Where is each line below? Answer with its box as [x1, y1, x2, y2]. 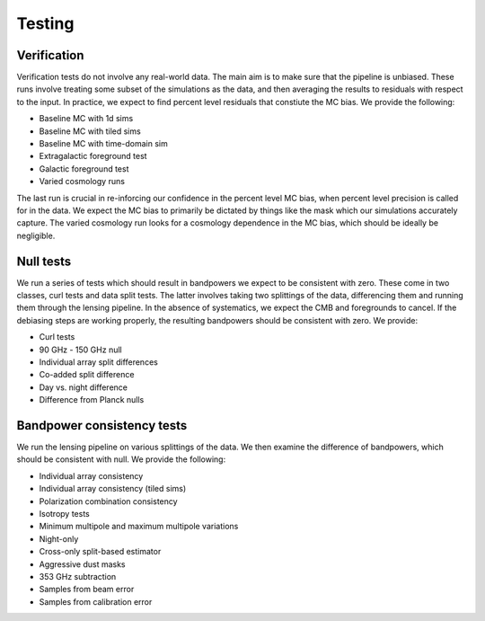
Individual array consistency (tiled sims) [39, 483, 187, 494]
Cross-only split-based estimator [39, 546, 162, 557]
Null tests [16, 253, 72, 269]
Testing [16, 13, 75, 33]
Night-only [39, 533, 79, 544]
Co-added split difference [39, 369, 135, 380]
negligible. [16, 230, 56, 241]
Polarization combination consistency [39, 495, 179, 507]
